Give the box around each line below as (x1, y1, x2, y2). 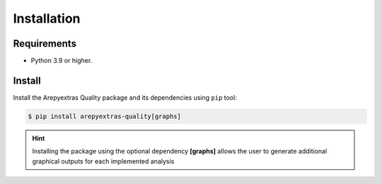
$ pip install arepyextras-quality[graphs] (28, 112, 182, 120)
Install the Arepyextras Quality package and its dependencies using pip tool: (13, 93, 237, 102)
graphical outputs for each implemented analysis (32, 156, 175, 166)
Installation (13, 11, 81, 26)
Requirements (13, 38, 77, 50)
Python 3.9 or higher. (30, 57, 93, 65)
